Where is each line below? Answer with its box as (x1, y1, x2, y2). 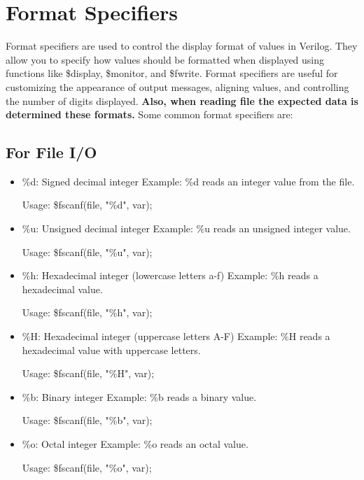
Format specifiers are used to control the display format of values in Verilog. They (6, 38, 358, 53)
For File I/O (6, 141, 97, 163)
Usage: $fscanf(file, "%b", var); (22, 413, 153, 428)
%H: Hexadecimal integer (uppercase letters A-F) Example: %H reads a (22, 329, 330, 344)
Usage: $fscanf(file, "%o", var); (22, 460, 152, 474)
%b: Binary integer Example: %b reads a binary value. (22, 389, 257, 404)
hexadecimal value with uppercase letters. (22, 342, 201, 357)
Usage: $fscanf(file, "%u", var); (22, 244, 153, 259)
